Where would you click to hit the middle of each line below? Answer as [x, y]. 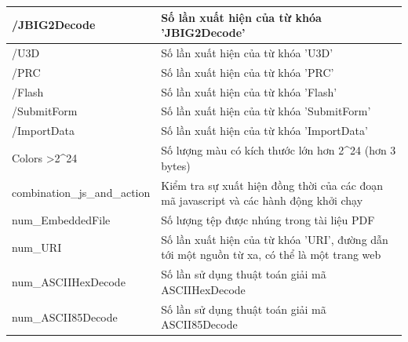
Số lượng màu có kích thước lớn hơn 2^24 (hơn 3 [279, 150]
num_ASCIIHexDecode [69, 282]
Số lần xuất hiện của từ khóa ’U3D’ [247, 52]
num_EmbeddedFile [61, 220]
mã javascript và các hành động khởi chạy [262, 200]
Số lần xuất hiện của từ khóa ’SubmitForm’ [266, 111]
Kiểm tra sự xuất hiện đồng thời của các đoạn [272, 185]
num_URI [37, 247]
